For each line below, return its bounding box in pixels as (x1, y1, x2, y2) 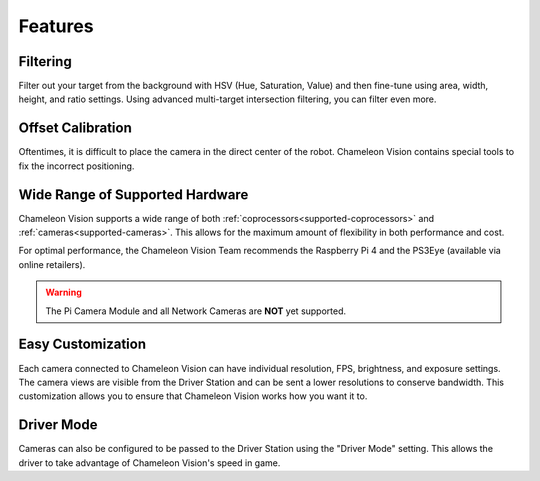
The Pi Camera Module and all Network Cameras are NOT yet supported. (45, 305, 347, 317)
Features (18, 15, 94, 37)
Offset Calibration (18, 120, 132, 137)
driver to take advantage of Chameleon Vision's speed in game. (18, 456, 281, 469)
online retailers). (18, 258, 86, 270)
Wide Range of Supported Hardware (18, 186, 249, 203)
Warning (45, 286, 82, 299)
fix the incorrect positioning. (18, 160, 135, 172)
